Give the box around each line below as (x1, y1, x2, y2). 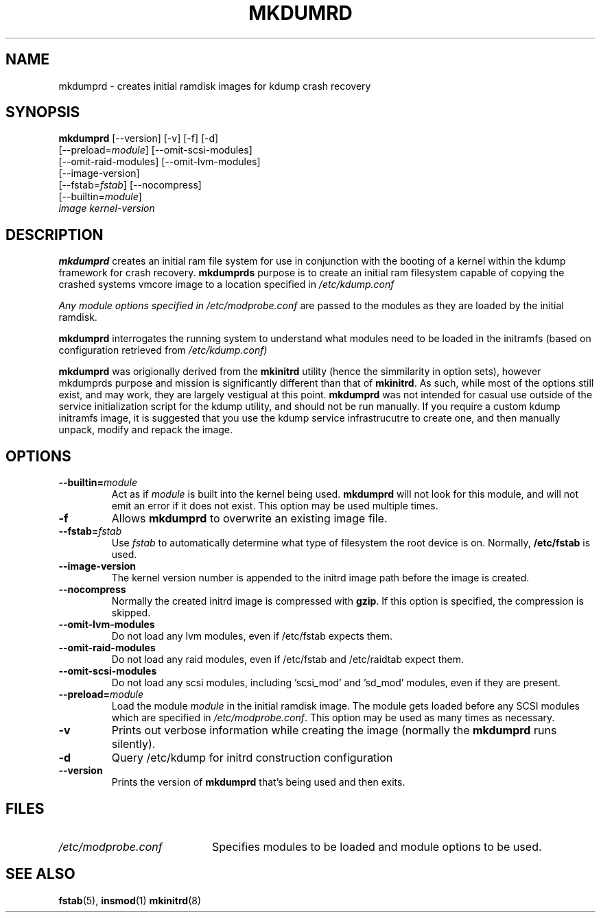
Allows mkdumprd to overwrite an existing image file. (111, 511, 388, 526)
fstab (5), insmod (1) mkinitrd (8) (58, 894, 201, 906)
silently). (111, 737, 156, 751)
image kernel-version (58, 202, 155, 215)
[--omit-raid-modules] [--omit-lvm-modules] (58, 156, 261, 168)
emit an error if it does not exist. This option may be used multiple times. (111, 500, 438, 512)
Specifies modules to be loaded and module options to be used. (211, 839, 542, 854)
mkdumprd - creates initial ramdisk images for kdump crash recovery (58, 80, 371, 92)
